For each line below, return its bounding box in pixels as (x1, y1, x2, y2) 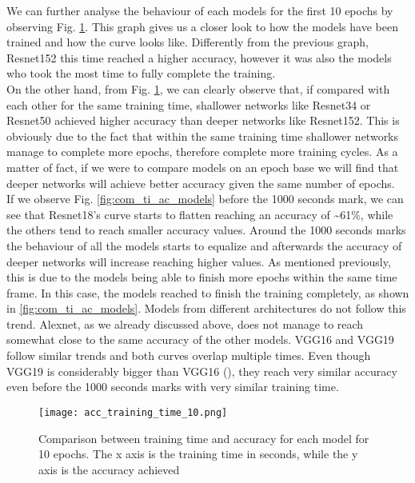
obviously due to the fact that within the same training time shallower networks (6, 127, 399, 144)
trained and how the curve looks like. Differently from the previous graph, (6, 34, 369, 50)
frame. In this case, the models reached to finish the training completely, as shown (6, 284, 409, 301)
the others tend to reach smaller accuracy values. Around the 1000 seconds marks (6, 222, 406, 238)
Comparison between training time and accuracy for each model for (38, 429, 369, 446)
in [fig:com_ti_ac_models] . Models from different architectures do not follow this (6, 300, 406, 317)
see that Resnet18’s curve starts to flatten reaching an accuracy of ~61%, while (6, 206, 393, 222)
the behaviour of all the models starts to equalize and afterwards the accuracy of (6, 237, 402, 253)
